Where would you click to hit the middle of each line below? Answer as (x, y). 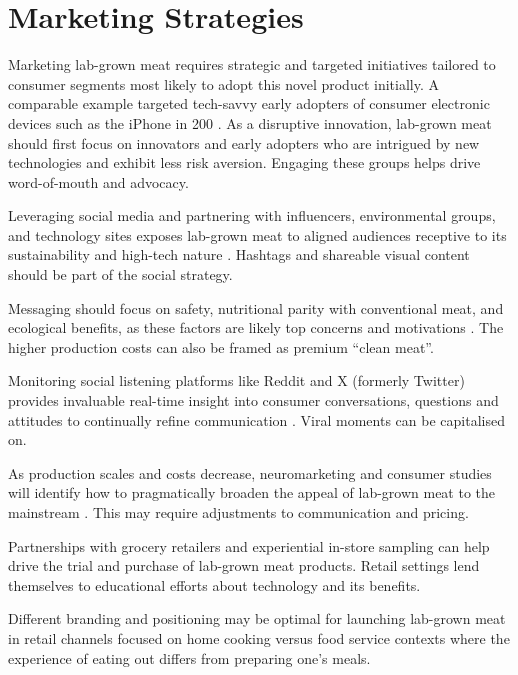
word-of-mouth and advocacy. (98, 181)
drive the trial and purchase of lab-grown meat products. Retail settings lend (244, 565)
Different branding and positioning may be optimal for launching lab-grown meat (257, 618)
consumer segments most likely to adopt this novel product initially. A (223, 83)
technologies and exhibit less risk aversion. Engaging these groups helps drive (244, 162)
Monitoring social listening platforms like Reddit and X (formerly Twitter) (236, 380)
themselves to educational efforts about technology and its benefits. (214, 584)
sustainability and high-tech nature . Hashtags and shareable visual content (239, 254)
